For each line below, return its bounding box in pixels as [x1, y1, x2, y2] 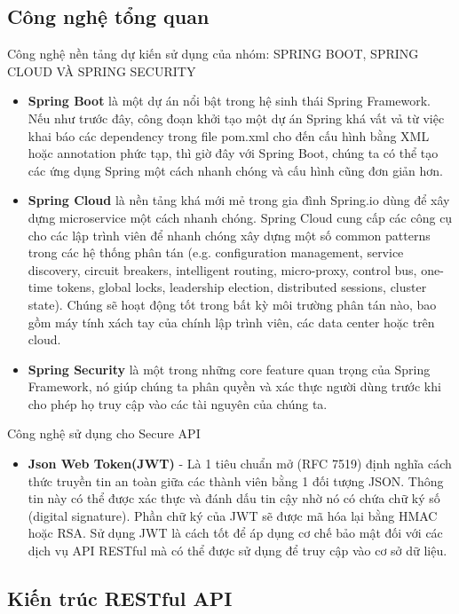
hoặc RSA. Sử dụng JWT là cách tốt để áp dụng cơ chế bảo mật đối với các [28, 523, 443, 542]
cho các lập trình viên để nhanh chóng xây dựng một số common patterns [28, 225, 431, 244]
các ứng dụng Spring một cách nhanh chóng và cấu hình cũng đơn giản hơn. [28, 161, 443, 179]
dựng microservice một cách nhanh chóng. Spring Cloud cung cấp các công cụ [28, 208, 453, 226]
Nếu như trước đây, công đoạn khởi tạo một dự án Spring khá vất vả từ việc [28, 108, 445, 127]
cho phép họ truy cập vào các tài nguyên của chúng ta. [28, 394, 328, 413]
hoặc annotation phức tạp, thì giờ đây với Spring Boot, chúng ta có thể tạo [28, 144, 439, 162]
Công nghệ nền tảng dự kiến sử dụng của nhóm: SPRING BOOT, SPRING [7, 44, 419, 63]
